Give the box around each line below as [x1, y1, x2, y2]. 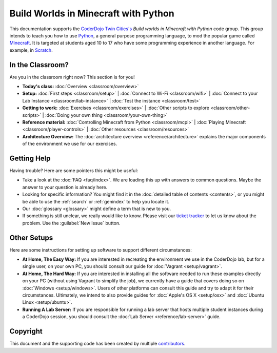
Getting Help [9, 154, 51, 162]
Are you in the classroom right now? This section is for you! [9, 74, 135, 80]
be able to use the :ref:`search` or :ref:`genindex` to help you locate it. [22, 198, 169, 204]
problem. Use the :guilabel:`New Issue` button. [22, 220, 121, 226]
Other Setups [9, 233, 53, 242]
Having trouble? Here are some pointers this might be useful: [9, 168, 138, 174]
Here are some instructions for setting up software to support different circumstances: [9, 246, 192, 253]
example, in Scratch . [9, 47, 53, 53]
